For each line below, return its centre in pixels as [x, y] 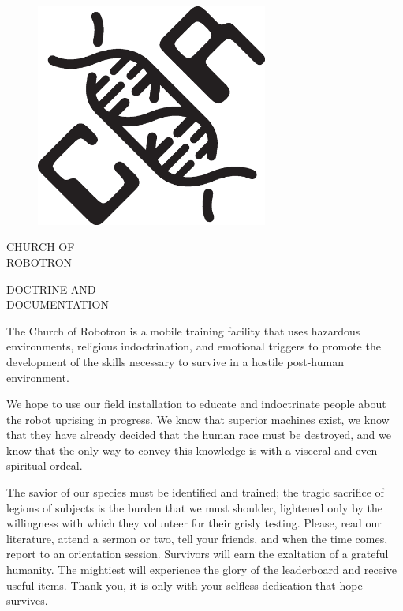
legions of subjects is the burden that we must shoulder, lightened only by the [194, 507]
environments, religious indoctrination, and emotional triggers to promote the [194, 346]
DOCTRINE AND [51, 289]
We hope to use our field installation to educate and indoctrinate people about [196, 404]
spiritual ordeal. [45, 465]
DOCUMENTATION [58, 304]
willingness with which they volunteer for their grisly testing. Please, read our [194, 523]
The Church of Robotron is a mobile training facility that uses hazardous [183, 330]
